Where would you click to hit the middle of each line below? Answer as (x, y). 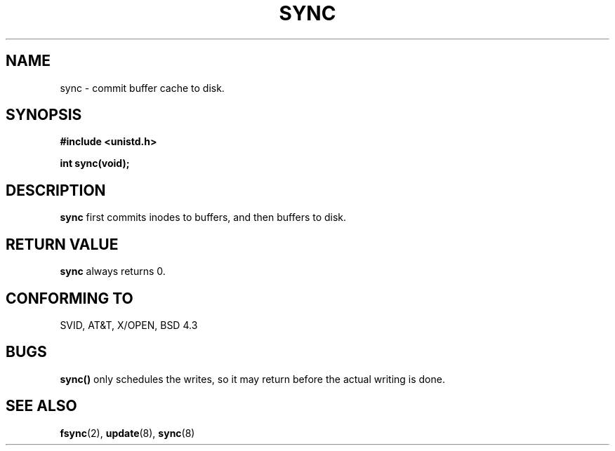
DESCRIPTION (56, 190)
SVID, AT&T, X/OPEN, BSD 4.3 (129, 325)
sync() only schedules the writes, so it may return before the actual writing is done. (252, 379)
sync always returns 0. (113, 271)
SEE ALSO (41, 406)
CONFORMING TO (70, 298)
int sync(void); (95, 163)
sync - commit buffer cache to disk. (142, 88)
